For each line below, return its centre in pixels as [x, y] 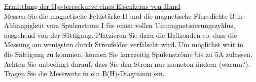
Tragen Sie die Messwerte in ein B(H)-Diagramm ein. [84, 73]
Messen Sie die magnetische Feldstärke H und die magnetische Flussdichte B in [124, 15]
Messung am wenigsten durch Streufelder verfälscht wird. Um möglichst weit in [124, 44]
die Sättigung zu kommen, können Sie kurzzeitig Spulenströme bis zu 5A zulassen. [128, 54]
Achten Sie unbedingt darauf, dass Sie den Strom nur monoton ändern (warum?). [127, 64]
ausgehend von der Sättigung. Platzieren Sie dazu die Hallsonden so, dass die [121, 35]
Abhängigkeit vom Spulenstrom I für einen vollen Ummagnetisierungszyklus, [120, 25]
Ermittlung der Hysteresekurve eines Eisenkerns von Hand [92, 6]
